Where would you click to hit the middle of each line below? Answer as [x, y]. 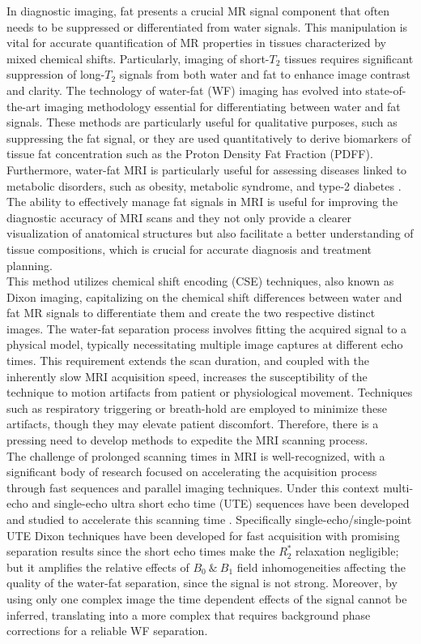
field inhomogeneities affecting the [321, 567]
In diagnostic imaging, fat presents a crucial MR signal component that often [198, 11]
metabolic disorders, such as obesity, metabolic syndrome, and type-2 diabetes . [204, 185]
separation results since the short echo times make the [141, 551]
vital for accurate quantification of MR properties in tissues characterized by [196, 43]
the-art [24, 106]
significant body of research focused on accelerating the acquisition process [192, 472]
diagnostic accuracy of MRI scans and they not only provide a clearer [179, 217]
